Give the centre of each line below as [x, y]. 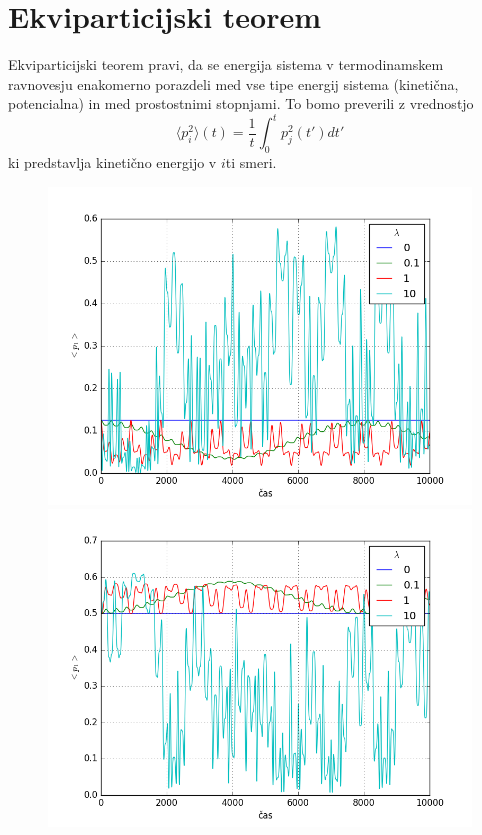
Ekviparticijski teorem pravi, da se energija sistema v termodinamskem [226, 64]
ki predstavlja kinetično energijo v [112, 162]
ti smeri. [251, 162]
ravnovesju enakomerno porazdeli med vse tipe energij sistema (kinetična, [233, 83]
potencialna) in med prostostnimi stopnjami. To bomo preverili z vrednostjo [241, 103]
